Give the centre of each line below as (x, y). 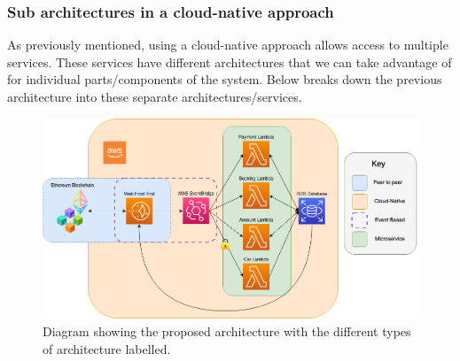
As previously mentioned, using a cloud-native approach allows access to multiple (228, 45)
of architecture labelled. (107, 348)
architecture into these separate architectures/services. (155, 96)
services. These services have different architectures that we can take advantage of (230, 61)
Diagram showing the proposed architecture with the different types (227, 330)
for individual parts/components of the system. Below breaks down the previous (225, 79)
